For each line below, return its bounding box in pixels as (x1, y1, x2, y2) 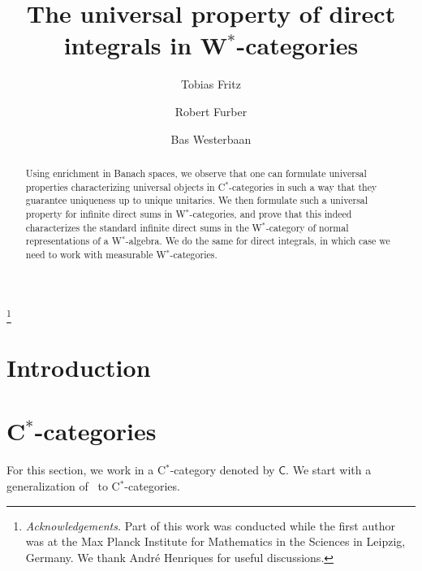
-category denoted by (170, 461, 275, 478)
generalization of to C (6, 477, 120, 494)
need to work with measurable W (25, 247, 166, 261)
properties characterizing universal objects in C (25, 180, 226, 193)
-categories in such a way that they (229, 180, 377, 193)
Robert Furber (174, 102, 248, 119)
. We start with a (286, 461, 372, 478)
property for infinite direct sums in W (25, 206, 186, 220)
